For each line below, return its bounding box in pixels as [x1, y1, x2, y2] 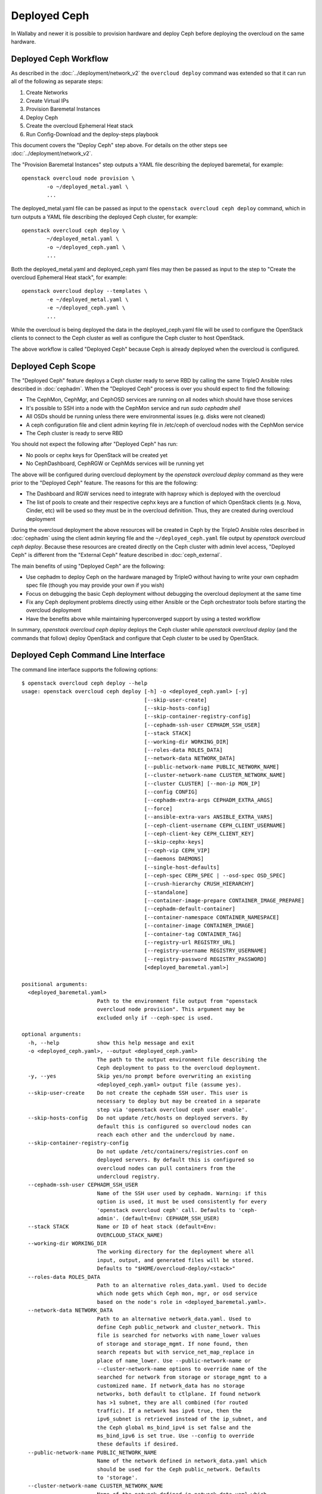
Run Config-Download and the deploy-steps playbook [26, 130, 159, 137]
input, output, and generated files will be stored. [97, 1257, 255, 1263]
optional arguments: [21, 1031, 82, 1038]
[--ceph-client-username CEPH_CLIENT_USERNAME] [144, 822, 286, 829]
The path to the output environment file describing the [97, 1056, 267, 1063]
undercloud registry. [97, 1173, 160, 1180]
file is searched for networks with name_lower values [97, 1332, 261, 1339]
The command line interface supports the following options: [11, 666, 158, 673]
